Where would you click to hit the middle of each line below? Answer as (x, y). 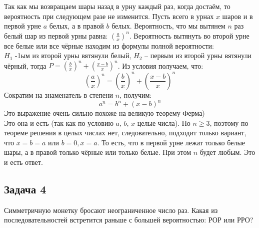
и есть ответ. (23, 162)
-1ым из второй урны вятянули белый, (73, 55)
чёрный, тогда (25, 65)
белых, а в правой (76, 26)
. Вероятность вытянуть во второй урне (189, 35)
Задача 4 (25, 189)
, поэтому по (229, 123)
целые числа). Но (164, 123)
